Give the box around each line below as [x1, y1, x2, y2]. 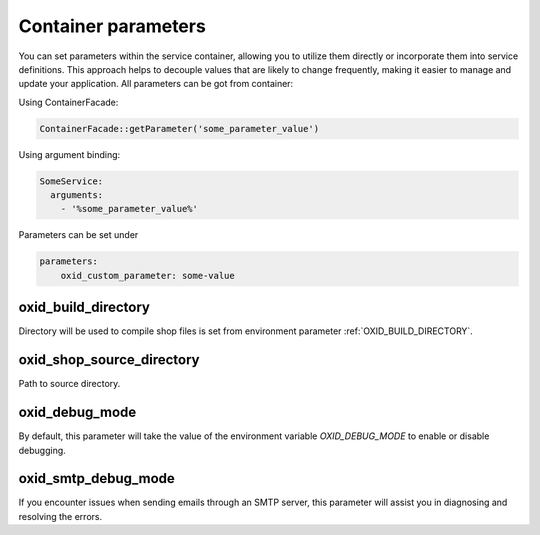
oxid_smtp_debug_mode [18, 470, 175, 487]
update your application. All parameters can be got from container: [18, 78, 294, 90]
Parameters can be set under [18, 229, 139, 241]
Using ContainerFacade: [18, 96, 119, 108]
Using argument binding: [18, 148, 121, 160]
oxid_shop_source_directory [18, 351, 200, 369]
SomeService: [39, 175, 104, 187]
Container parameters [18, 15, 207, 37]
